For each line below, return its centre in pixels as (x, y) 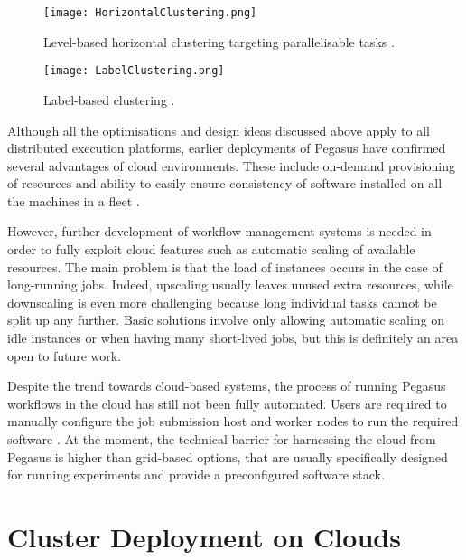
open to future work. (65, 355)
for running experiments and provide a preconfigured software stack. (196, 475)
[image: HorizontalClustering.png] (150, 13)
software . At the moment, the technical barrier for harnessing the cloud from (222, 439)
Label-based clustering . (109, 99)
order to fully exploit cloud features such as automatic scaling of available (211, 249)
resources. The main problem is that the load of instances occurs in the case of (225, 266)
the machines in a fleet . (74, 200)
